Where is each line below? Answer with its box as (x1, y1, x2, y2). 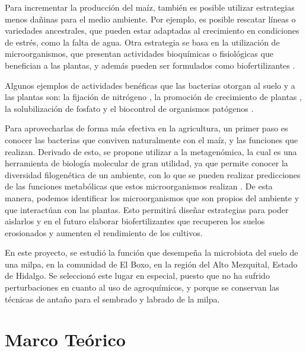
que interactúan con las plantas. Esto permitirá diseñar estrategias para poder (5, 203, 289, 215)
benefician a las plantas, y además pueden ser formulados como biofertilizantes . (5, 59, 295, 71)
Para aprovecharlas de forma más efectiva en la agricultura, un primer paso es (5, 122, 288, 134)
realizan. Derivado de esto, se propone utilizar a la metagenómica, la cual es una (5, 145, 297, 157)
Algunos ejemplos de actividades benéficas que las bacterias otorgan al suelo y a (5, 79, 295, 91)
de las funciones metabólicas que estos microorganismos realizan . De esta (5, 180, 273, 192)
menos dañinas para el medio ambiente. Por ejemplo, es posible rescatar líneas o (5, 12, 296, 25)
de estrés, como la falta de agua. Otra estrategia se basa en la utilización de (5, 36, 280, 48)
